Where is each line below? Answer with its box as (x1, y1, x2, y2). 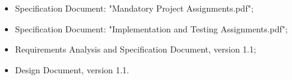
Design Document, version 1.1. (15, 63, 130, 76)
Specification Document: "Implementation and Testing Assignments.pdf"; (15, 22, 288, 35)
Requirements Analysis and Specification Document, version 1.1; (15, 43, 257, 56)
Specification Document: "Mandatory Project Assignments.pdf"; (15, 2, 254, 14)
